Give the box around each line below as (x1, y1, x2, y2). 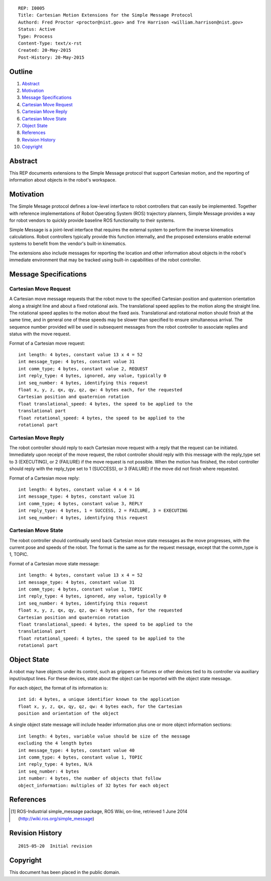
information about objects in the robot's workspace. (9, 177, 116, 183)
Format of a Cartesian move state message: (9, 560, 100, 566)
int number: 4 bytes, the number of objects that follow (18, 776, 162, 781)
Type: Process (18, 33, 53, 39)
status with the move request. (9, 331, 71, 337)
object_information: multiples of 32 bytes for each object (18, 783, 169, 788)
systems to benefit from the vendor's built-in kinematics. (9, 241, 126, 247)
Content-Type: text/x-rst (18, 40, 82, 46)
